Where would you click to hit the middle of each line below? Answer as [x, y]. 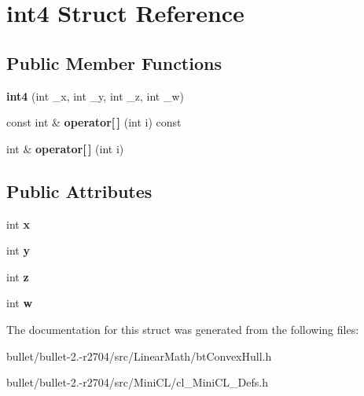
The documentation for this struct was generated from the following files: [183, 329]
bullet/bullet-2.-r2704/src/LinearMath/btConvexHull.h [139, 356]
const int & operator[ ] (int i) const [94, 122]
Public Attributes [79, 191]
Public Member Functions [114, 62]
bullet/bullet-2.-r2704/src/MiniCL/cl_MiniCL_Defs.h [137, 382]
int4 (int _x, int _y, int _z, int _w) [96, 95]
